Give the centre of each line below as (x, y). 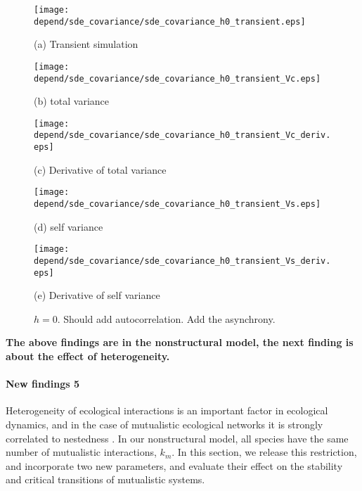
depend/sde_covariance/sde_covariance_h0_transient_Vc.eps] (177, 78)
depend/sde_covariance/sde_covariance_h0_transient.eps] (170, 21)
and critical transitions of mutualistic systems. (105, 479)
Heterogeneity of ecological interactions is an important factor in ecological (167, 410)
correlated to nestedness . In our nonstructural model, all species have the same (177, 438)
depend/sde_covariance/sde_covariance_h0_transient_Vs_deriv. (182, 261)
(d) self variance (69, 226)
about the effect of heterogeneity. (88, 356)
